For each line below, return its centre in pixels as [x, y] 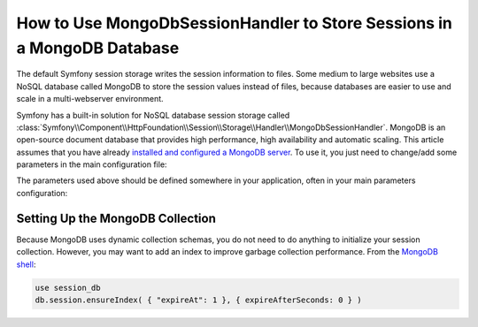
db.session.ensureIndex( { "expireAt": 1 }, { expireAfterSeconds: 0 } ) [198, 300]
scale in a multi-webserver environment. [90, 99]
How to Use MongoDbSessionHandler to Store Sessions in [235, 23]
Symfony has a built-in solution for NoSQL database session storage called [153, 115]
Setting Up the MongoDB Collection [116, 218]
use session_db [68, 288]
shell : [26, 264]
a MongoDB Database [98, 48]
